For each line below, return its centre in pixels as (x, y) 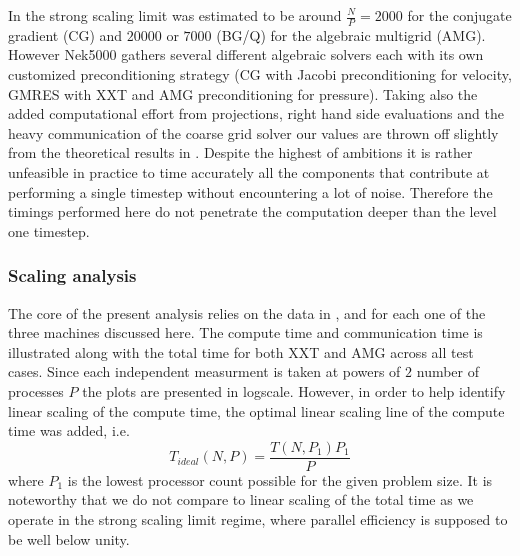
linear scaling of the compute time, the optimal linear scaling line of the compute (256, 410)
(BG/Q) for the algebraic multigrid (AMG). (351, 34)
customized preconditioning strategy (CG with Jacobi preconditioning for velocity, (260, 74)
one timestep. (49, 230)
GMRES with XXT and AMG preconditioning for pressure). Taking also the (243, 93)
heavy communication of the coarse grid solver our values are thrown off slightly (253, 132)
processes (36, 390)
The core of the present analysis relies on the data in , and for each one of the (247, 312)
